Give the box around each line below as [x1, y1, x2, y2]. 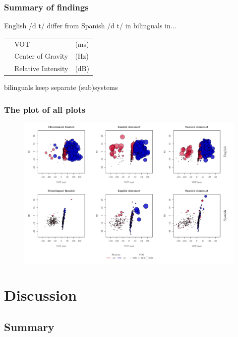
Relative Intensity [14, 63, 68, 74]
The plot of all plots [4, 103, 86, 115]
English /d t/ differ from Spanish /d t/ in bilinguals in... [4, 20, 177, 31]
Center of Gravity [14, 51, 68, 61]
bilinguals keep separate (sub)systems [4, 82, 118, 92]
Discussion [4, 285, 77, 305]
